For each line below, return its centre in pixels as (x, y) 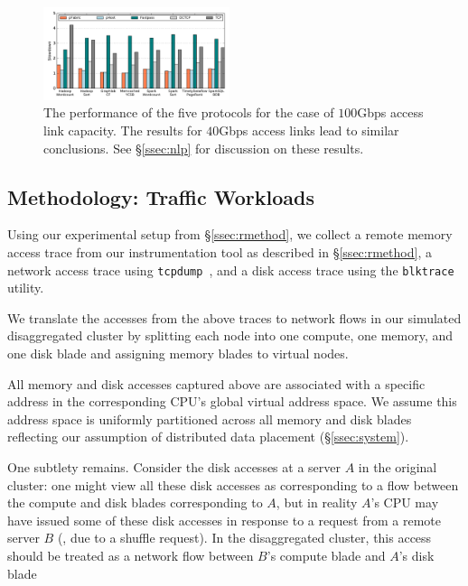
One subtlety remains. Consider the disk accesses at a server (174, 466)
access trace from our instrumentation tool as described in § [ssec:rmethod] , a (220, 251)
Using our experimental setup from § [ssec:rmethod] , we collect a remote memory (230, 234)
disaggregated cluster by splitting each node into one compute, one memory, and (230, 335)
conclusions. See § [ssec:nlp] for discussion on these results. (204, 148)
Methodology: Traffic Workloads (161, 196)
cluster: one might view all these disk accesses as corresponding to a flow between (233, 484)
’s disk (417, 555)
